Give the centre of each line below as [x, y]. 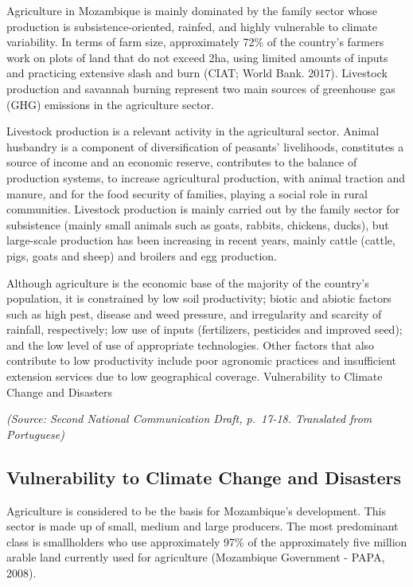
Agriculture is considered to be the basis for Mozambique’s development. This [196, 510]
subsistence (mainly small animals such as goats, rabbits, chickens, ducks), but [198, 224]
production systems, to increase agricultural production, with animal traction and [206, 177]
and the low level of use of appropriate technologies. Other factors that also [191, 344]
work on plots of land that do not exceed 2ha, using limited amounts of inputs [197, 57]
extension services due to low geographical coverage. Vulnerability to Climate [195, 376]
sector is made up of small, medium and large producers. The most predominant [203, 526]
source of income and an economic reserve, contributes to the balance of [182, 162]
